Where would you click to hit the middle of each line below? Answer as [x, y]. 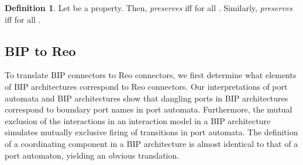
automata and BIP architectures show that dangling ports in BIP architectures [147, 98]
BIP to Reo [40, 50]
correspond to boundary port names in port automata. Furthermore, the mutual [149, 109]
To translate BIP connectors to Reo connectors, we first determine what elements [151, 75]
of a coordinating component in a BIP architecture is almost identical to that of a [151, 143]
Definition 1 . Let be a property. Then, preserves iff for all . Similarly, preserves [149, 8]
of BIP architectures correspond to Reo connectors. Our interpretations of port [146, 86]
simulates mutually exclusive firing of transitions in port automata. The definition [151, 132]
